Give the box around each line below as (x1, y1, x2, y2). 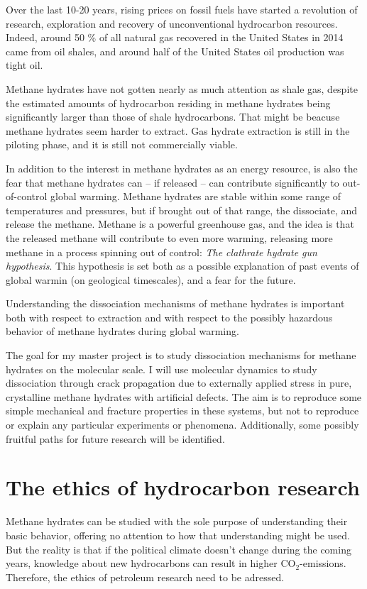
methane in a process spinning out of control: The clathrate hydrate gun (6, 244, 317, 259)
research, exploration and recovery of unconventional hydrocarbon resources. (6, 16, 338, 31)
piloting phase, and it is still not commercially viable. (6, 137, 238, 152)
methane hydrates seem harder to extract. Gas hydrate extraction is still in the (6, 123, 350, 138)
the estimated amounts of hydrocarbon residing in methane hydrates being (6, 95, 331, 110)
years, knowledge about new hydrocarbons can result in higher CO (6, 556, 296, 571)
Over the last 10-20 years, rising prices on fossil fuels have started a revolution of (6, 2, 358, 16)
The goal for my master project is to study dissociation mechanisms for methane (6, 348, 356, 363)
